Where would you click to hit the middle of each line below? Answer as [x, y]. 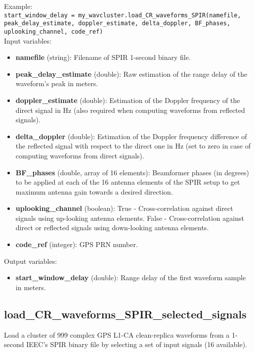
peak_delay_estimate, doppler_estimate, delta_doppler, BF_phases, [117, 24]
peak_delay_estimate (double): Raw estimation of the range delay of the [131, 74]
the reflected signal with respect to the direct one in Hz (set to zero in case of [133, 146]
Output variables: [31, 261]
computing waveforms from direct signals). [80, 155]
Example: [18, 6]
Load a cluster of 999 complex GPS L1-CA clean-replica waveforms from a [117, 334]
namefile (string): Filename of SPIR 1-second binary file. [103, 57]
